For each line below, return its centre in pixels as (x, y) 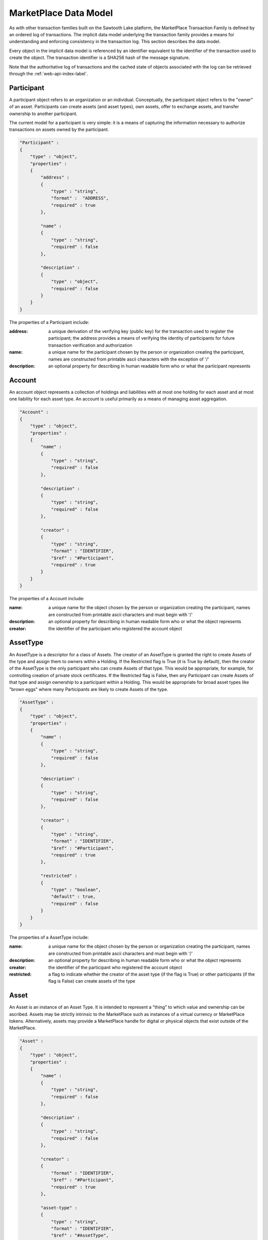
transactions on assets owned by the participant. (59, 129)
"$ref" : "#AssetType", (80, 1236)
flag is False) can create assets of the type (92, 981)
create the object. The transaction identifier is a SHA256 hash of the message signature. (100, 58)
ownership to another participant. (43, 114)
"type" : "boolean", (76, 890)
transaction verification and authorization (90, 345)
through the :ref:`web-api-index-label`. (49, 73)
